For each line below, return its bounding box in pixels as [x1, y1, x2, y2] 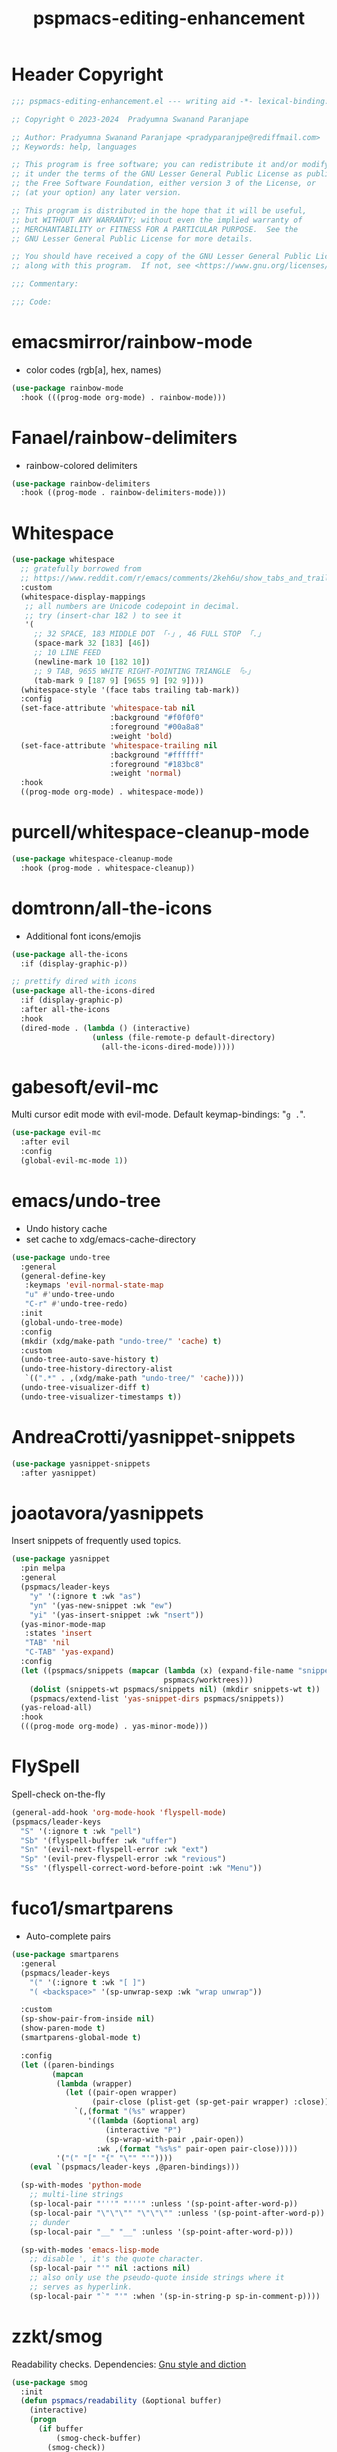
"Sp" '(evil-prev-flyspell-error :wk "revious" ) [20, 1854, 227, 1864]
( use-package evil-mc [11, 1128, 102, 1138]
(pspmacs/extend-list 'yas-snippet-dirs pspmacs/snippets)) [29, 1693, 285, 1704]
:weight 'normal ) [109, 768, 183, 779]
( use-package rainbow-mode [11, 383, 124, 393]
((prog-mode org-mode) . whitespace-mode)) [20, 787, 204, 797]
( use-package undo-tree [11, 1252, 111, 1262]
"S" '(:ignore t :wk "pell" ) [20, 1826, 142, 1836]
